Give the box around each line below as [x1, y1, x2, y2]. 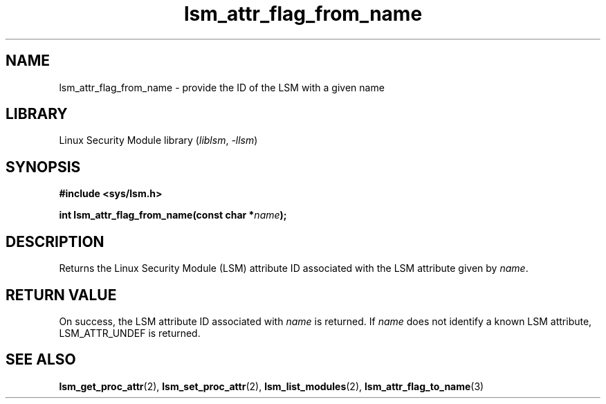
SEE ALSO [6, 351, 76, 369]
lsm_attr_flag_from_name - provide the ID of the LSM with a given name [59, 81, 385, 93]
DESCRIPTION [6, 232, 104, 250]
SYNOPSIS [6, 158, 81, 176]
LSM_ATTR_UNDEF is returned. [59, 327, 201, 339]
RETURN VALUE [6, 286, 117, 304]
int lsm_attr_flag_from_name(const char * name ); [59, 209, 287, 221]
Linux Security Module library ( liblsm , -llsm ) [59, 134, 258, 147]
